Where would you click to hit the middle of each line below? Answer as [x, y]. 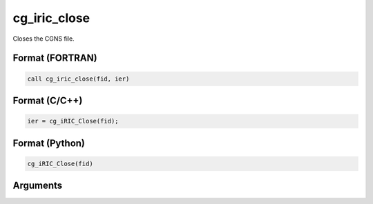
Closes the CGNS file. [44, 39]
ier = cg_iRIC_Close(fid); [73, 121]
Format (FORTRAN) [55, 58]
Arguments [38, 186]
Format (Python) [49, 143]
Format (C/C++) [48, 100]
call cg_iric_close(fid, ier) [78, 79]
